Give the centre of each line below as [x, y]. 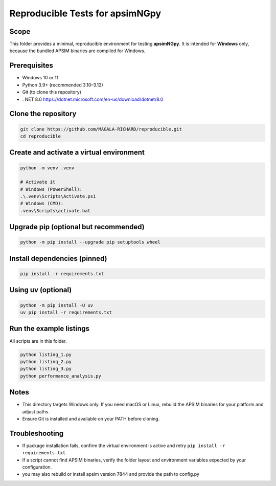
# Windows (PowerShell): [51, 189]
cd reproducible [41, 136]
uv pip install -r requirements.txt [66, 313]
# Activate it [38, 182]
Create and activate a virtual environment [77, 153]
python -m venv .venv [47, 168]
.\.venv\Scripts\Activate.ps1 [58, 196]
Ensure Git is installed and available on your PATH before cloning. [91, 418]
